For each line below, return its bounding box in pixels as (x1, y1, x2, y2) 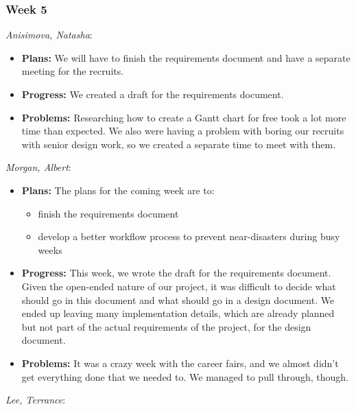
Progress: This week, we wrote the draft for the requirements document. (21, 266, 331, 280)
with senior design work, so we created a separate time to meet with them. (21, 137, 336, 151)
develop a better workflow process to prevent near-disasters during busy (38, 229, 340, 244)
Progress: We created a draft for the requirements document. (21, 87, 284, 101)
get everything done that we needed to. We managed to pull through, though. (21, 369, 348, 384)
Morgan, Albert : (5, 160, 71, 174)
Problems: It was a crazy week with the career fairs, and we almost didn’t (21, 355, 339, 370)
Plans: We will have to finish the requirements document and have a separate (21, 50, 351, 64)
